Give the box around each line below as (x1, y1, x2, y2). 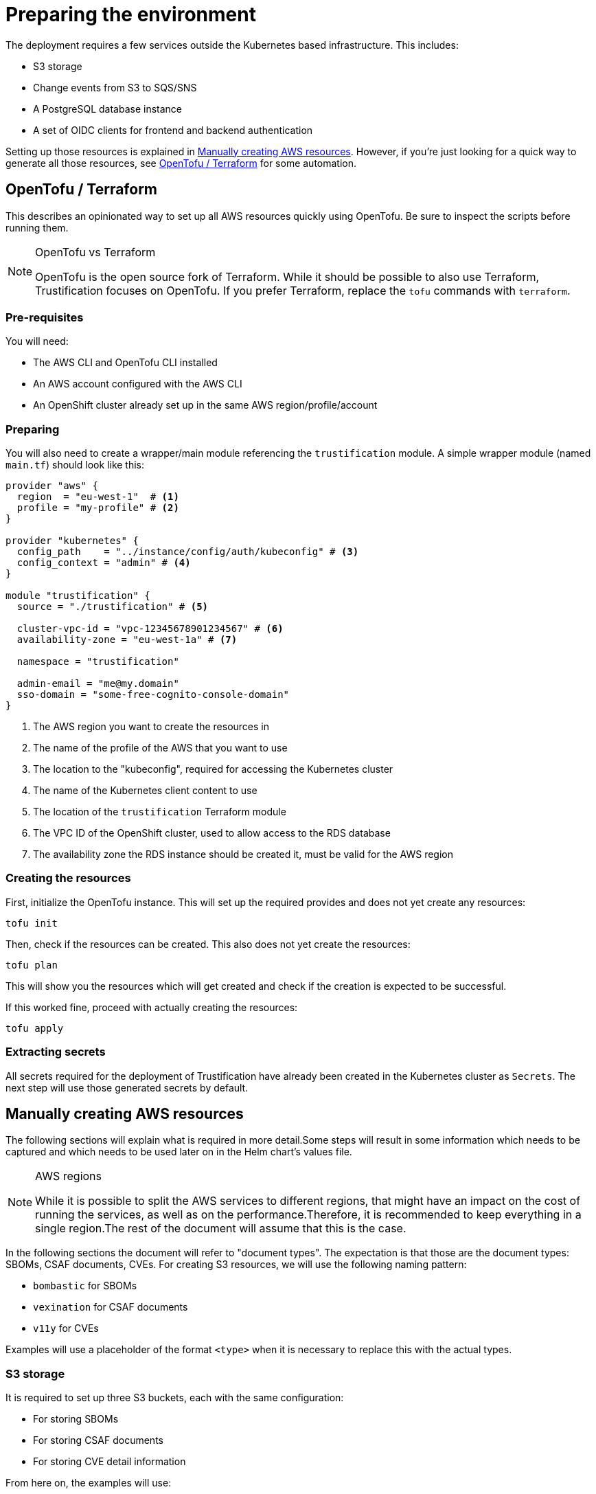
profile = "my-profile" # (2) (16, 502, 179, 514)
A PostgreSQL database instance (33, 102, 183, 115)
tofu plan (5, 959, 58, 971)
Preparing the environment (5, 3, 256, 26)
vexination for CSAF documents (33, 1301, 188, 1313)
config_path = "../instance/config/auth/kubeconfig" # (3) (16, 546, 359, 558)
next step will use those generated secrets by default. (5, 1081, 249, 1094)
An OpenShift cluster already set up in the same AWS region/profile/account (33, 399, 378, 411)
